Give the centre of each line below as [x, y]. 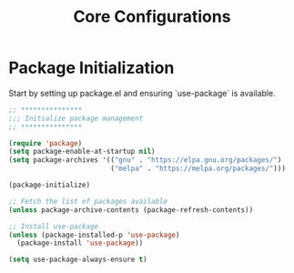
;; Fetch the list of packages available [88, 201]
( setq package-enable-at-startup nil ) [82, 152]
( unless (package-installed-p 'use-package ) [94, 235]
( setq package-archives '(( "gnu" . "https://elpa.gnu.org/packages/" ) [145, 160]
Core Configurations [152, 17]
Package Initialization [91, 68]
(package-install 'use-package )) [80, 243]
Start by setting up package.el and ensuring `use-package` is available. [142, 93]
